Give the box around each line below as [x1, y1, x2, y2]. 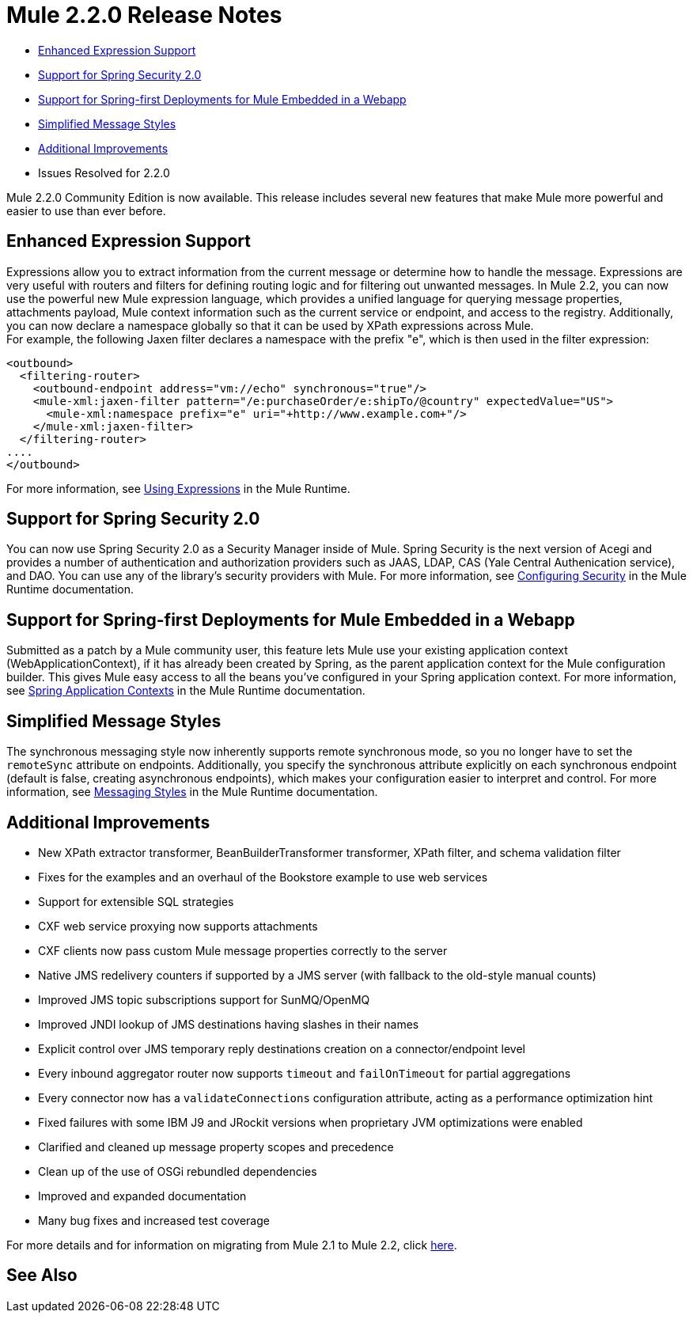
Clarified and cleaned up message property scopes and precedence [38, 1139, 394, 1154]
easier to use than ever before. [6, 203, 166, 218]
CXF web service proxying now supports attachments [38, 919, 318, 933]
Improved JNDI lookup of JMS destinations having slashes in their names [38, 1017, 419, 1031]
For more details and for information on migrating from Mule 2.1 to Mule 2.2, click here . [6, 1238, 457, 1252]
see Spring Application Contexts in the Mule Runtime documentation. [6, 684, 365, 698]
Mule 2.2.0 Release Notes [6, 2, 282, 28]
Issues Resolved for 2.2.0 [38, 165, 170, 180]
